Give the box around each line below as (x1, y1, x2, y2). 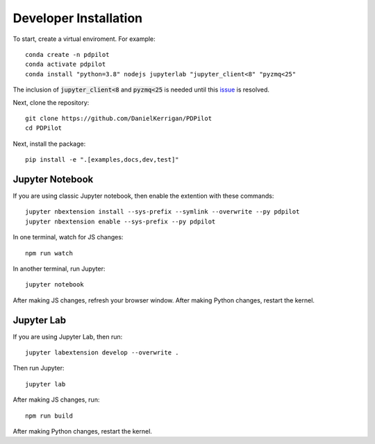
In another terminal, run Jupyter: (12, 264, 106, 273)
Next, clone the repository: (12, 98, 90, 107)
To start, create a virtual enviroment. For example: (12, 35, 156, 43)
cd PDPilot (25, 124, 62, 132)
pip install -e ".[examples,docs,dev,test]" (25, 156, 180, 164)
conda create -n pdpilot (25, 51, 110, 58)
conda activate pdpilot (25, 60, 106, 69)
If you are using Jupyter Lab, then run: (12, 332, 123, 341)
